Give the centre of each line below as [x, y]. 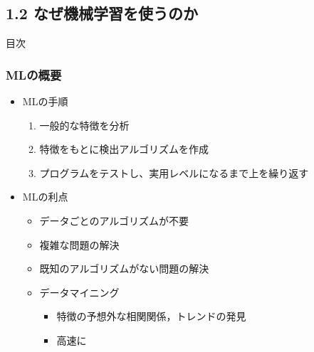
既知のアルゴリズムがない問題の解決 [124, 268]
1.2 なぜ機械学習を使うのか [102, 13]
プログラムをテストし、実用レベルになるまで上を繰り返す [174, 172]
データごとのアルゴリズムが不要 [114, 220]
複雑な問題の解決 [79, 244]
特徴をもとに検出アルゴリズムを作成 [124, 149]
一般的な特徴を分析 [84, 125]
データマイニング [79, 292]
